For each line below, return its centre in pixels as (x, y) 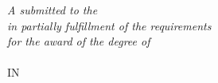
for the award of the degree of (79, 41)
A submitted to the (53, 10)
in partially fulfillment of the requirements (109, 25)
